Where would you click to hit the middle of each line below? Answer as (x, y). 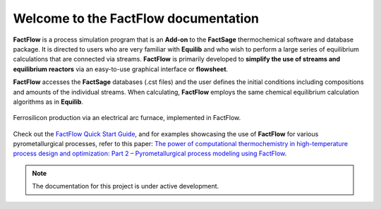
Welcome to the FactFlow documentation (136, 18)
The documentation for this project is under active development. (126, 186)
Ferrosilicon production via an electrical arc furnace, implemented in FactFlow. (127, 118)
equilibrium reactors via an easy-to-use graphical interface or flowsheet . (121, 69)
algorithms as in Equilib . (48, 102)
